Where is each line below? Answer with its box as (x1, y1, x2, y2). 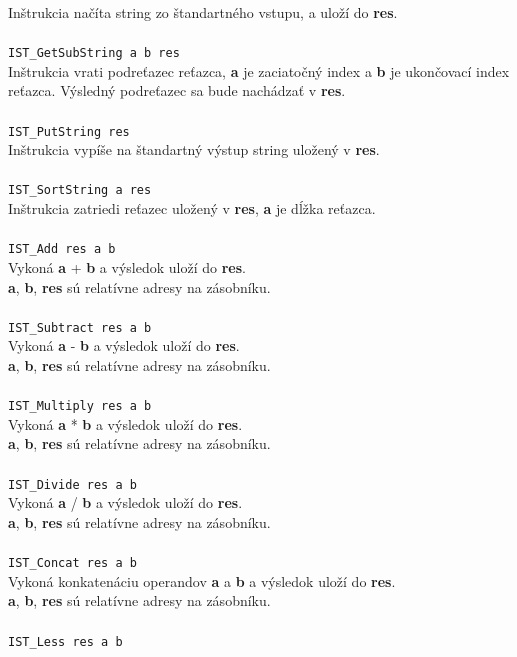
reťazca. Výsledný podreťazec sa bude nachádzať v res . (8, 80, 346, 101)
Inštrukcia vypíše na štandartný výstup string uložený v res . (8, 139, 380, 160)
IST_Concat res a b (8, 556, 137, 571)
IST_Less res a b (8, 634, 123, 649)
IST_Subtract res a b (8, 320, 152, 335)
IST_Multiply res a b (8, 399, 152, 414)
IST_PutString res (8, 124, 130, 139)
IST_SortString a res (8, 183, 152, 198)
